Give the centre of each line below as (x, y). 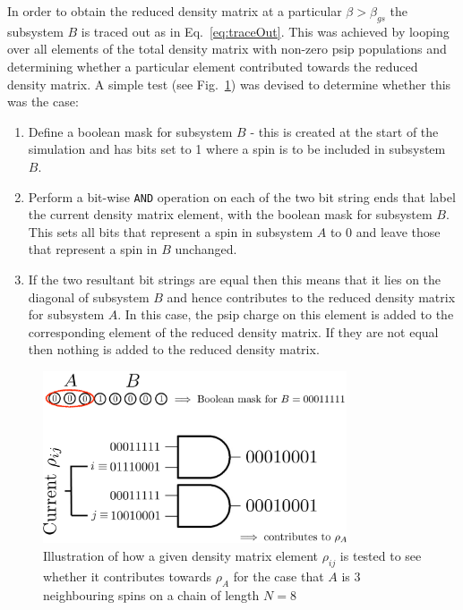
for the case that (279, 576)
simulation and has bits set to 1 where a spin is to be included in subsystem (237, 149)
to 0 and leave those (385, 231)
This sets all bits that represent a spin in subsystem (171, 231)
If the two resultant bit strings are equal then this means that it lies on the (235, 279)
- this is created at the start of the (344, 131)
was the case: (43, 102)
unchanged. (206, 249)
